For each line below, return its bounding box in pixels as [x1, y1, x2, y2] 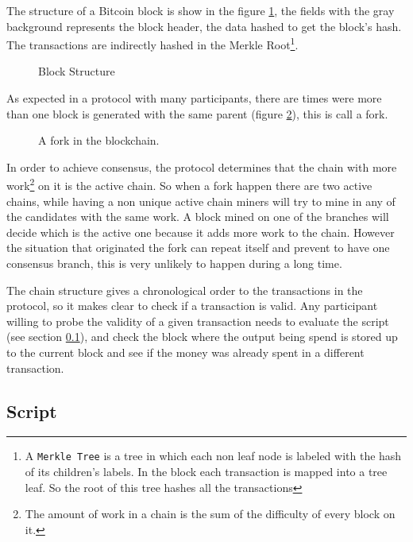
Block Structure [38, 63, 115, 79]
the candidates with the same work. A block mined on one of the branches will [6, 208, 389, 225]
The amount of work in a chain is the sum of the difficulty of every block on [25, 505, 396, 522]
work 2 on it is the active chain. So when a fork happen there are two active [6, 175, 372, 194]
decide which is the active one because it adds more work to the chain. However [6, 223, 395, 240]
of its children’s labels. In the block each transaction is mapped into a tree [25, 463, 388, 480]
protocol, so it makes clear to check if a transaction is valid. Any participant [6, 297, 378, 314]
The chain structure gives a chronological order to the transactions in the [6, 281, 363, 298]
